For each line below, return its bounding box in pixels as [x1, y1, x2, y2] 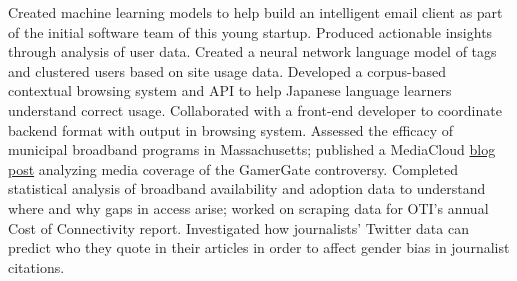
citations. [8, 256, 65, 277]
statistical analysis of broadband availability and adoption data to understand [8, 178, 486, 199]
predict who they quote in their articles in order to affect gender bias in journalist [8, 237, 510, 258]
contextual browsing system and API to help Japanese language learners [8, 80, 452, 101]
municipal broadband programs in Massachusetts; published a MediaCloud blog [8, 139, 496, 160]
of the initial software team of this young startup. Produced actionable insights [8, 21, 493, 42]
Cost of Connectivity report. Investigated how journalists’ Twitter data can [8, 217, 469, 238]
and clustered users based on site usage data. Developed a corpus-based [8, 60, 447, 81]
